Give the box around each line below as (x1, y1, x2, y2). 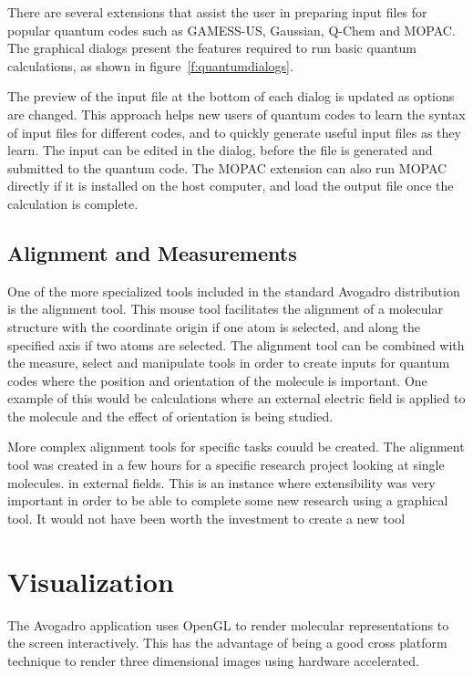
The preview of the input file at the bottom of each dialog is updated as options (7, 87, 455, 106)
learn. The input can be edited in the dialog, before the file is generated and (7, 140, 433, 160)
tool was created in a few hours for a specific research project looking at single (7, 455, 445, 474)
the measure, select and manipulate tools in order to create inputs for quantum (7, 353, 450, 372)
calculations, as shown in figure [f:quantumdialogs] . (7, 56, 293, 75)
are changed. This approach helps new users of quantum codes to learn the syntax (7, 104, 466, 123)
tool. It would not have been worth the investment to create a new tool (7, 508, 406, 527)
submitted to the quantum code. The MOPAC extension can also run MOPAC (7, 158, 447, 177)
